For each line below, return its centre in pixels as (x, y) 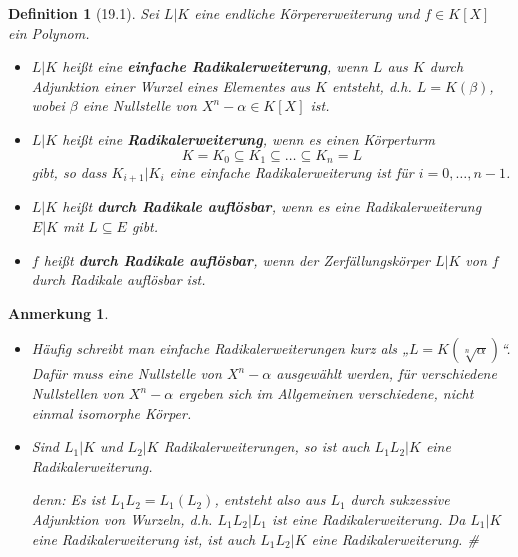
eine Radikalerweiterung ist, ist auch (143, 538)
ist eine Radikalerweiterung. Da (369, 519)
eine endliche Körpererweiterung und (307, 13)
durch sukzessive (400, 499)
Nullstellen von (77, 393)
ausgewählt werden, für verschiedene (386, 373)
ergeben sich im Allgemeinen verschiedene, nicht (326, 393)
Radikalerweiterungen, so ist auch (266, 446)
